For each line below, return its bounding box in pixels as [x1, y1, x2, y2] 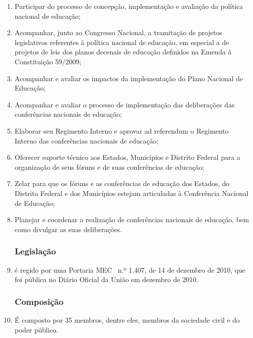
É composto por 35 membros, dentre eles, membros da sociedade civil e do [14, 314, 240, 325]
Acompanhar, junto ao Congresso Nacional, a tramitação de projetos [14, 27, 222, 38]
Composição [14, 295, 64, 307]
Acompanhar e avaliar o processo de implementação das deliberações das [14, 99, 235, 109]
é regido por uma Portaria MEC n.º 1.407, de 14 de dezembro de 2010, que [14, 264, 246, 275]
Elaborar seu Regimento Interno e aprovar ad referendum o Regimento [14, 125, 229, 136]
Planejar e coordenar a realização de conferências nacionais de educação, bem [14, 214, 249, 225]
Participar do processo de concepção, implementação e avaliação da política [14, 1, 243, 11]
